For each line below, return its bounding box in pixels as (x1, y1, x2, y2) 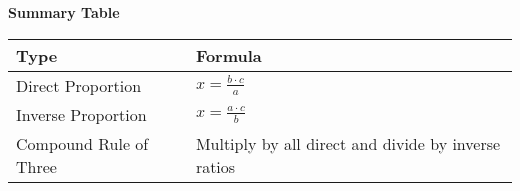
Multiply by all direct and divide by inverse (195, 131, 501, 155)
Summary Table (8, 2, 120, 22)
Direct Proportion (16, 73, 142, 97)
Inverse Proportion (16, 102, 147, 126)
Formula (195, 43, 262, 67)
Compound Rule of (16, 131, 149, 155)
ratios (195, 154, 236, 178)
